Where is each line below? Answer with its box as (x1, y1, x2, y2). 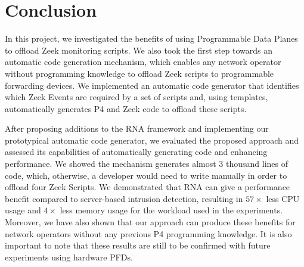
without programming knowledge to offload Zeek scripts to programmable (5, 67, 274, 79)
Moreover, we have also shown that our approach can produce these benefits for (5, 216, 296, 228)
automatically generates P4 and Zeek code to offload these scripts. (5, 102, 247, 114)
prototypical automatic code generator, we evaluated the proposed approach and (5, 133, 299, 146)
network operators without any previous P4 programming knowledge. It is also (5, 227, 292, 240)
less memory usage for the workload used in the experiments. (60, 204, 283, 216)
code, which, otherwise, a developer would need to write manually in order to (5, 169, 287, 181)
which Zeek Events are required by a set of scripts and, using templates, (5, 91, 268, 103)
